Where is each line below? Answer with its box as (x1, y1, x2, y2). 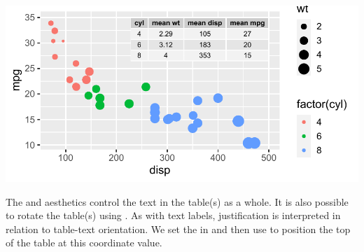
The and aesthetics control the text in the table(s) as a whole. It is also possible (6, 194, 349, 209)
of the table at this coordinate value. (6, 235, 162, 250)
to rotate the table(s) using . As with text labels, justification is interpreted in (6, 208, 341, 223)
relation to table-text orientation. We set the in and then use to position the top (6, 221, 351, 236)
